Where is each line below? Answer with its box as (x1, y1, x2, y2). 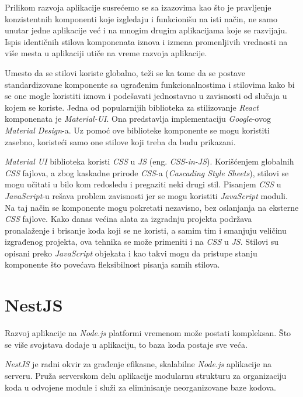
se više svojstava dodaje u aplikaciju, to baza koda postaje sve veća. (5, 338, 248, 350)
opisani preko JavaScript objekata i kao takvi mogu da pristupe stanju (5, 247, 257, 259)
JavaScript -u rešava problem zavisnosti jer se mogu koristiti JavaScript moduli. (5, 189, 288, 201)
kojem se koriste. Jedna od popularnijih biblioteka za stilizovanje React (5, 101, 259, 113)
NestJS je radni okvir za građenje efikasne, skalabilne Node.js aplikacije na (5, 358, 271, 370)
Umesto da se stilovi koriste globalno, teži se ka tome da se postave (5, 66, 245, 78)
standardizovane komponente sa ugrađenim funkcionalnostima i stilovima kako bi (5, 78, 295, 90)
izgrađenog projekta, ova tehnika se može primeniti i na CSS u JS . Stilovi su (5, 235, 279, 248)
